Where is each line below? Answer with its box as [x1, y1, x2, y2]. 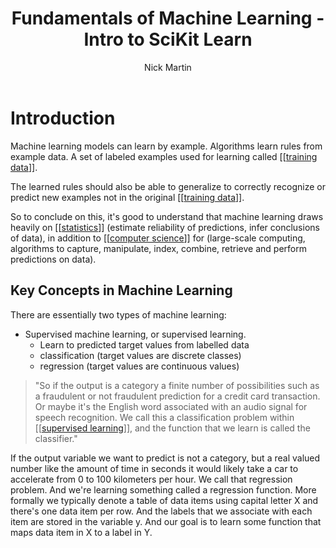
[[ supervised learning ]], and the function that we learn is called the [34, 422, 311, 434]
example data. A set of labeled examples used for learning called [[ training [10, 150, 318, 162]
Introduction [10, 107, 116, 129]
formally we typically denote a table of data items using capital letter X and [10, 494, 319, 506]
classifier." [34, 432, 78, 444]
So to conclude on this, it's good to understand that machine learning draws [10, 210, 324, 222]
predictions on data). [10, 253, 97, 265]
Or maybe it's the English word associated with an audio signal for [34, 400, 308, 412]
